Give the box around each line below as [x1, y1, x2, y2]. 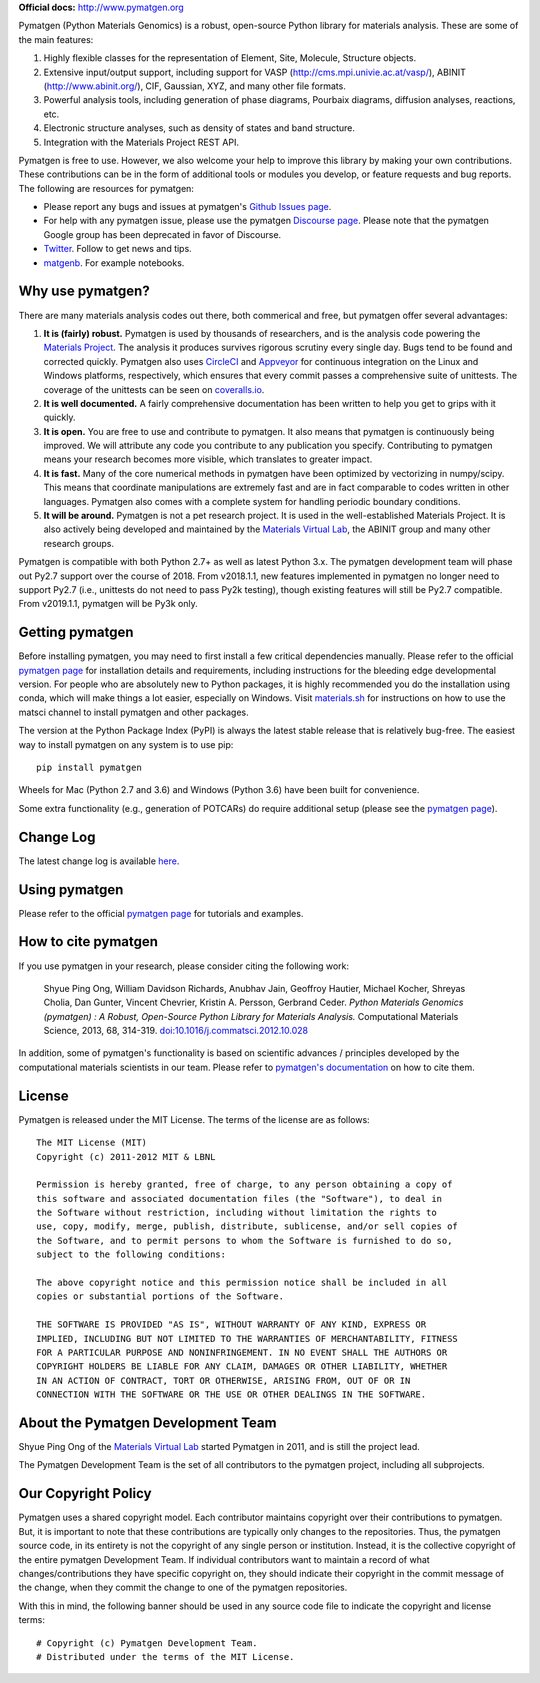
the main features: [18, 33, 94, 45]
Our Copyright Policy [18, 1485, 152, 1502]
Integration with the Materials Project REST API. [43, 136, 240, 148]
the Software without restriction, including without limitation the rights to [36, 1207, 437, 1219]
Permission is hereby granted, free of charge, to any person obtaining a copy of [36, 1179, 453, 1190]
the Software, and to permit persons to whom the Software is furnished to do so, [36, 1235, 453, 1246]
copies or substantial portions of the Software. [36, 1291, 285, 1302]
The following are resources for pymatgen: [18, 182, 195, 194]
